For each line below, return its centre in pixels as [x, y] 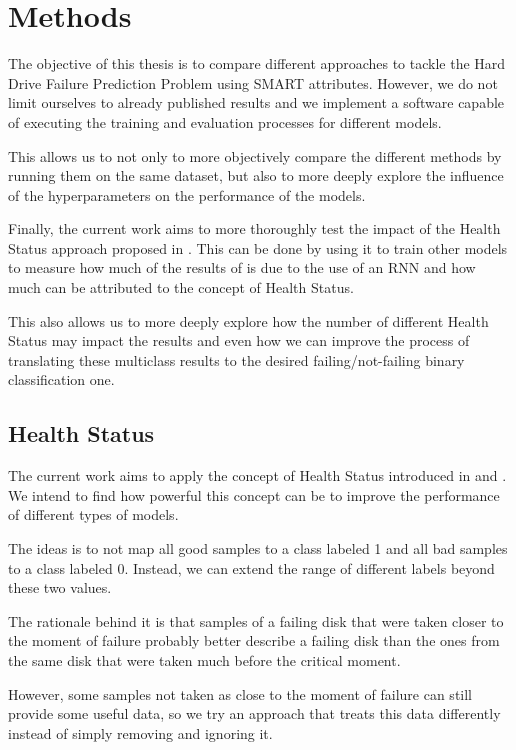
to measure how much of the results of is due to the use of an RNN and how [242, 267]
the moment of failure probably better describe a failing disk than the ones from [254, 640]
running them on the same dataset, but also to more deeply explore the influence [256, 175]
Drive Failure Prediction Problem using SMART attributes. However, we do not [253, 82]
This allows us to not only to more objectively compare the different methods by [255, 155]
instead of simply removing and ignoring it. [140, 732]
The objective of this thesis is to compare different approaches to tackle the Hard [257, 63]
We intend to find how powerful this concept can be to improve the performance [254, 494]
